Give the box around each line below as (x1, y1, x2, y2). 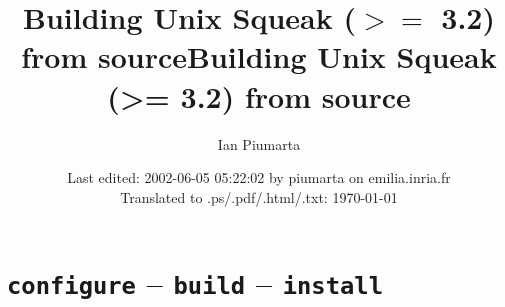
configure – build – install (7, 262, 384, 303)
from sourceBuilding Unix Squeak (21, 36, 497, 77)
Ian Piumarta (217, 133, 301, 154)
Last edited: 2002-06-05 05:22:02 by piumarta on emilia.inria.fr (67, 167, 451, 188)
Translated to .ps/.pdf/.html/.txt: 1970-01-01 (120, 186, 398, 207)
